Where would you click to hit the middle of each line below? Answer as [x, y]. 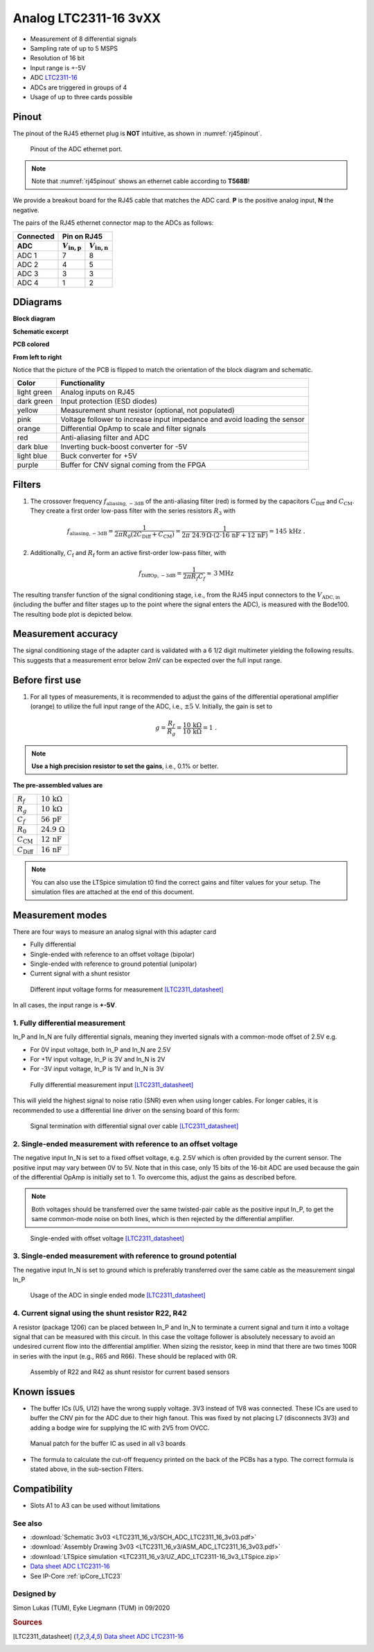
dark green [35, 401]
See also [28, 1523]
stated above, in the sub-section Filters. [87, 1469]
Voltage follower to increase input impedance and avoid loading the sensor [182, 420]
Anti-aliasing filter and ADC [105, 438]
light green [35, 392]
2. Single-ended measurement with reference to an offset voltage [125, 1143]
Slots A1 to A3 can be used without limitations [95, 1505]
